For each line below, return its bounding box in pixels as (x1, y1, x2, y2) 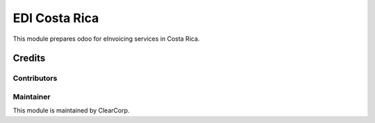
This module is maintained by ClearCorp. (12, 106, 130, 115)
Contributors (12, 73, 58, 83)
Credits (12, 53, 46, 64)
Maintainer (12, 92, 51, 102)
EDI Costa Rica (12, 10, 99, 26)
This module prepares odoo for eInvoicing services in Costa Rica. (12, 35, 200, 43)
